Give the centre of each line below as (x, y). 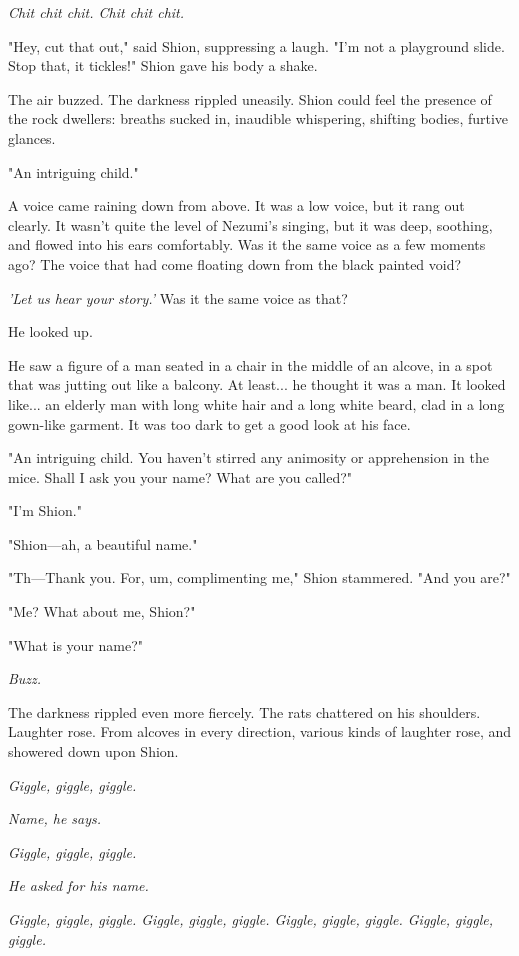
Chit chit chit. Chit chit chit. (96, 12)
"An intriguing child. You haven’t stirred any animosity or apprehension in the (248, 457)
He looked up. (50, 331)
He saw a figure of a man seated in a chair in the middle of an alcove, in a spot (250, 364)
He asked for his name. (78, 885)
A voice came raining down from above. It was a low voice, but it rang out (236, 205)
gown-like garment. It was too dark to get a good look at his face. (209, 423)
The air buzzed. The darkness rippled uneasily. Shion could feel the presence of (250, 98)
